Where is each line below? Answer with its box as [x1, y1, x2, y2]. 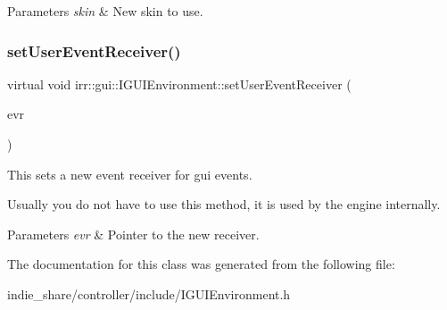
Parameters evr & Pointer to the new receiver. [7, 224, 260, 243]
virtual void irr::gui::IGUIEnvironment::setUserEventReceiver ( [7, 74, 352, 93]
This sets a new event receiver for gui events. [7, 164, 252, 183]
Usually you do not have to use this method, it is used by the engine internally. [7, 195, 441, 214]
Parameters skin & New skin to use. [7, 2, 203, 20]
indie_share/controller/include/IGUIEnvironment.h [7, 284, 291, 303]
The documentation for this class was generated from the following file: [7, 255, 395, 273]
